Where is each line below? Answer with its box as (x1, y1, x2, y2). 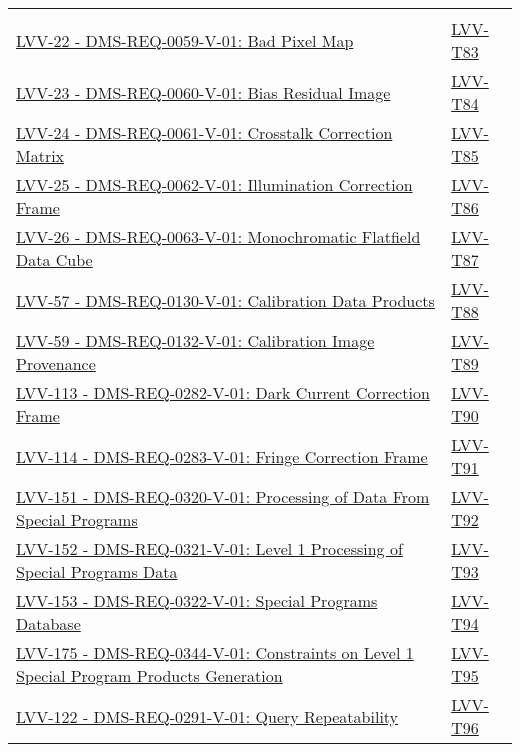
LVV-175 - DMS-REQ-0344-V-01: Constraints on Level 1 (16, 641, 414, 664)
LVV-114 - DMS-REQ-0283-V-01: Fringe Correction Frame (16, 444, 428, 468)
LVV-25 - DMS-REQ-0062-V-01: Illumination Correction (16, 173, 413, 196)
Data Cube (16, 248, 93, 271)
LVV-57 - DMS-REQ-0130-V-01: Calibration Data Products (16, 288, 435, 312)
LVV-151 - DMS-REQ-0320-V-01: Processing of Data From (16, 485, 430, 508)
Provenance (16, 352, 96, 375)
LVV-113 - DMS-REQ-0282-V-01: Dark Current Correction (16, 381, 430, 404)
